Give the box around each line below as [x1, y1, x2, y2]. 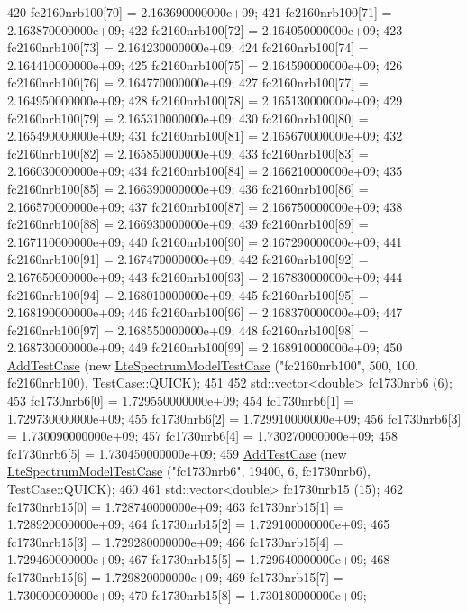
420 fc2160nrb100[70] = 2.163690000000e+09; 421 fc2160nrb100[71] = [7, 3, 392, 21]
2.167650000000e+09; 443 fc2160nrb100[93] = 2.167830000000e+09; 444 [7, 267, 403, 286]
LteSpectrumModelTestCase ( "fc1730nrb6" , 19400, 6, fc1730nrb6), [7, 461, 371, 480]
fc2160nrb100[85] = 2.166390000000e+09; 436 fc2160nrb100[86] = [7, 178, 369, 197]
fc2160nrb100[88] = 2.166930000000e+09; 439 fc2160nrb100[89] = [7, 214, 369, 233]
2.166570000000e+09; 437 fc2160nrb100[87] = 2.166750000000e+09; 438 [7, 196, 403, 215]
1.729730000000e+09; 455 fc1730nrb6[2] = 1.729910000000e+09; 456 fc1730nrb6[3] [7, 408, 462, 427]
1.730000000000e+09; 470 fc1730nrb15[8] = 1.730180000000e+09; [7, 585, 367, 604]
